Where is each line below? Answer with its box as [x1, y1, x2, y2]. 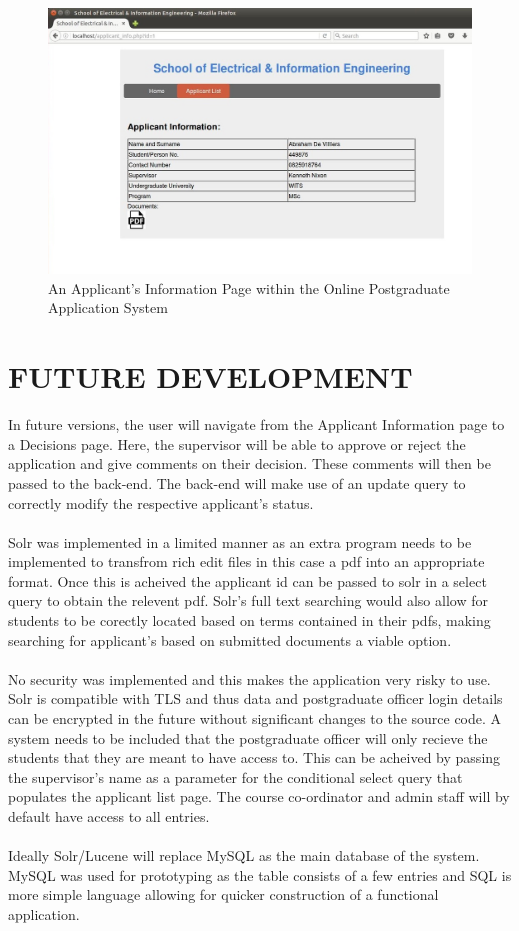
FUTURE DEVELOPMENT [8, 356, 413, 397]
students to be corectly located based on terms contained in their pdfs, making [8, 610, 491, 631]
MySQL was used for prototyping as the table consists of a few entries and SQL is [8, 864, 512, 885]
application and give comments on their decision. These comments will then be [8, 453, 491, 474]
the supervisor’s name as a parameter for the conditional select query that [8, 766, 463, 787]
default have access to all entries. [8, 806, 210, 827]
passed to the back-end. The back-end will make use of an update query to [8, 472, 466, 493]
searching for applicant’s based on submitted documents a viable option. [8, 629, 452, 650]
